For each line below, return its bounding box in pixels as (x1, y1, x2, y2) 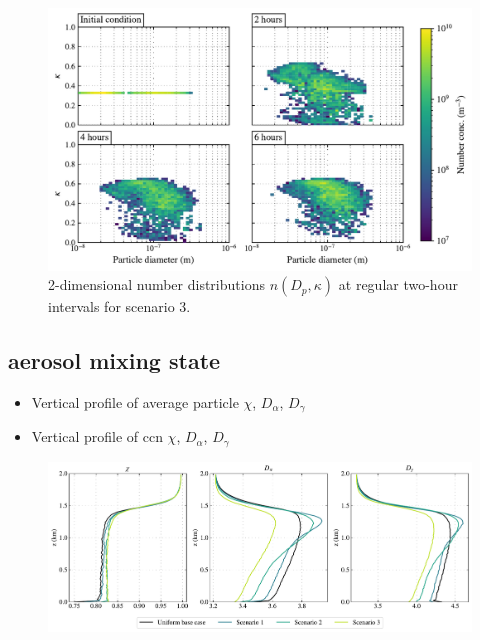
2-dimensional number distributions (48, 274, 265, 295)
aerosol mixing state (8, 345, 221, 376)
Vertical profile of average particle (31, 391, 239, 412)
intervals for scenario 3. (48, 296, 191, 317)
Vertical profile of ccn (31, 426, 163, 447)
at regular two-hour (338, 274, 458, 295)
